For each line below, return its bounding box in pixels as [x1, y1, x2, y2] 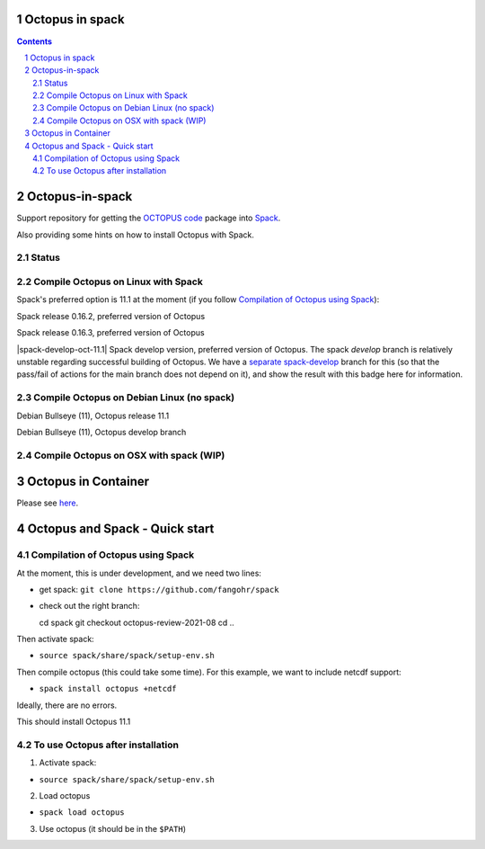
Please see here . [16, 497, 79, 508]
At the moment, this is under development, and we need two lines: [16, 567, 262, 578]
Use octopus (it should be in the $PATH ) [39, 823, 187, 834]
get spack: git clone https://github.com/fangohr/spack [39, 584, 279, 594]
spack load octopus [39, 808, 125, 818]
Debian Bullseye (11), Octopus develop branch [16, 426, 187, 437]
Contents [16, 36, 53, 47]
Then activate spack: [16, 634, 94, 645]
